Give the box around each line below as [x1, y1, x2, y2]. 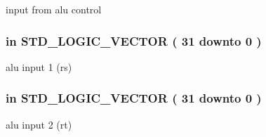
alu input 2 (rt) [6, 117, 72, 131]
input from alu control [6, 2, 102, 16]
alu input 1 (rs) [6, 59, 72, 74]
